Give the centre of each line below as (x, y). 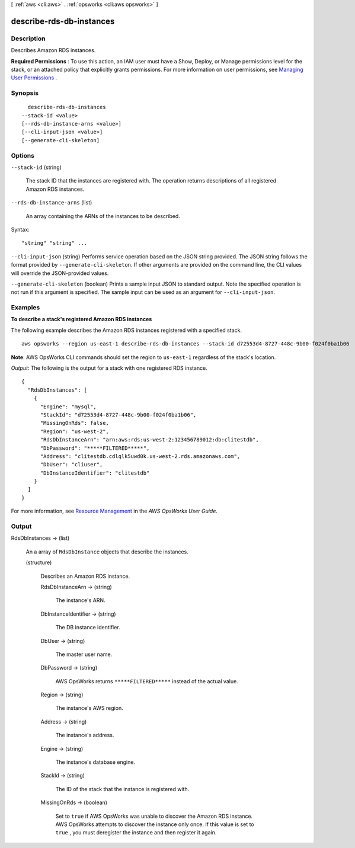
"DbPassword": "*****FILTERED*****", (95, 448)
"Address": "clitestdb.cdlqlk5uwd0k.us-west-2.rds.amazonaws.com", (140, 456)
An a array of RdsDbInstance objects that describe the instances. (107, 552)
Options (23, 155)
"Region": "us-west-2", (75, 431)
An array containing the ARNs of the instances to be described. (103, 216)
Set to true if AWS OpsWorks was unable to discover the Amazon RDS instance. (154, 816)
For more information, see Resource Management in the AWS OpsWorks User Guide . (114, 511)
